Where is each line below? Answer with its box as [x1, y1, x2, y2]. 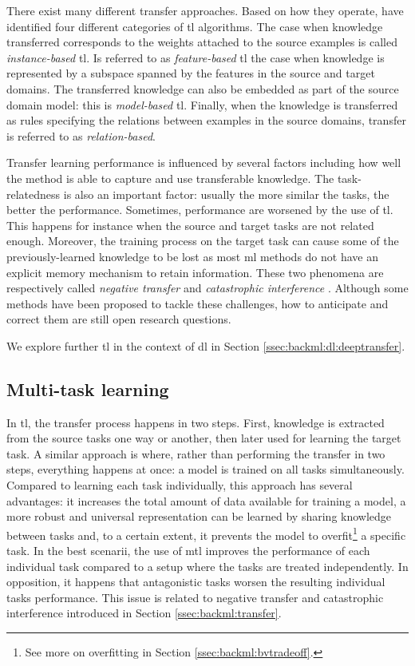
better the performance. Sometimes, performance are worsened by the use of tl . [6, 201, 393, 218]
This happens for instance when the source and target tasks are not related [6, 216, 374, 233]
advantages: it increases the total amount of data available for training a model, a [6, 492, 406, 509]
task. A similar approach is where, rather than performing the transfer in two [6, 445, 385, 462]
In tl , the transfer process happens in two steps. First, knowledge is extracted [6, 414, 385, 430]
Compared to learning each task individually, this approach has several [6, 477, 353, 494]
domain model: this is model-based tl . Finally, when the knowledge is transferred [6, 96, 398, 113]
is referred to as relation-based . [6, 127, 156, 144]
